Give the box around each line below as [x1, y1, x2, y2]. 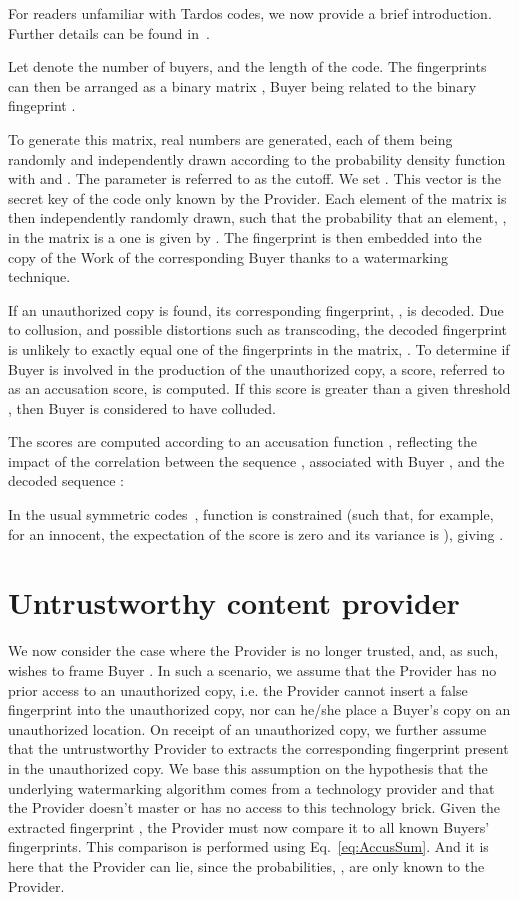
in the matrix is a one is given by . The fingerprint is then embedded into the [8, 226, 482, 247]
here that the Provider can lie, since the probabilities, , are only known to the [8, 855, 485, 876]
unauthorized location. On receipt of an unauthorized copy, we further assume [8, 718, 487, 739]
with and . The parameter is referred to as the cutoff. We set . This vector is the [8, 168, 501, 189]
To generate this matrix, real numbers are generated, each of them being [8, 128, 453, 149]
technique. [8, 266, 71, 287]
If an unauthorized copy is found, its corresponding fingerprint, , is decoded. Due [8, 299, 504, 320]
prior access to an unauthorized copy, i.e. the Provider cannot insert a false [8, 679, 468, 700]
